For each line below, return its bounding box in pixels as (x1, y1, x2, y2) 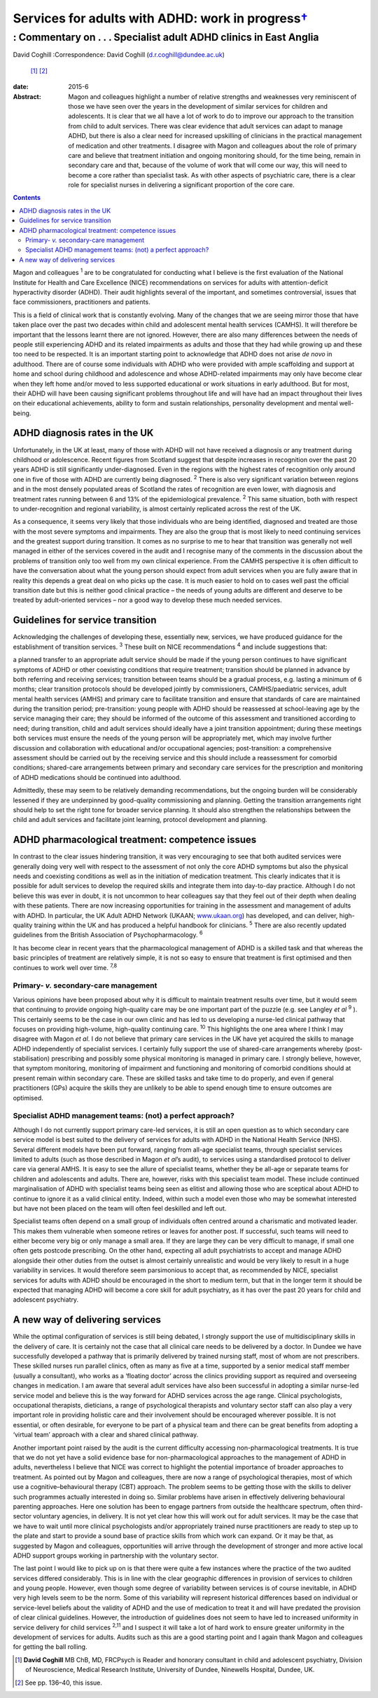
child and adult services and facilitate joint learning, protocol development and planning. (13, 816, 267, 824)
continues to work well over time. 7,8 (13, 962, 118, 971)
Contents (13, 194, 41, 202)
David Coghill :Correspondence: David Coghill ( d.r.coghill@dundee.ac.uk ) (13, 50, 225, 59)
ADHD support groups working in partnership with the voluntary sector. (13, 1551, 219, 1560)
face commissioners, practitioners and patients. (13, 298, 150, 306)
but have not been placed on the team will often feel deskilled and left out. (13, 1204, 227, 1213)
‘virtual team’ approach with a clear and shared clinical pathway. (13, 1431, 199, 1439)
